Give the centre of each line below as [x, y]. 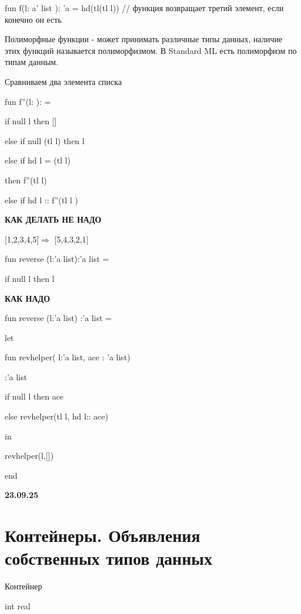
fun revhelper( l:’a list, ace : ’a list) [68, 357]
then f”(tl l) [26, 180]
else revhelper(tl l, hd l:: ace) [57, 416]
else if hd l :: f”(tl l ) [42, 199]
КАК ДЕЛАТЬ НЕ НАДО [53, 219]
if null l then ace [34, 396]
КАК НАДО [28, 298]
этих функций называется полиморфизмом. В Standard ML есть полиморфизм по [151, 50]
